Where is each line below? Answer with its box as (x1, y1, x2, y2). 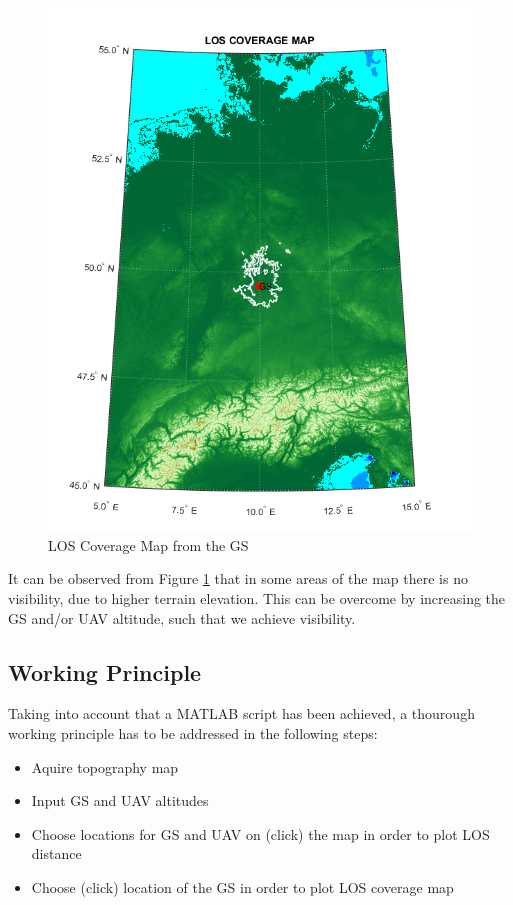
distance (31, 843, 82, 864)
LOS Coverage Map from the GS (48, 534, 249, 555)
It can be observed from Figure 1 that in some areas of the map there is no (8, 568, 468, 589)
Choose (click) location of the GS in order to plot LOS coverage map (31, 876, 454, 897)
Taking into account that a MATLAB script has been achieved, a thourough (8, 703, 475, 724)
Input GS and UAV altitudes (31, 790, 209, 811)
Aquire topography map (31, 756, 179, 777)
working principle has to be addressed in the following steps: (8, 722, 378, 743)
